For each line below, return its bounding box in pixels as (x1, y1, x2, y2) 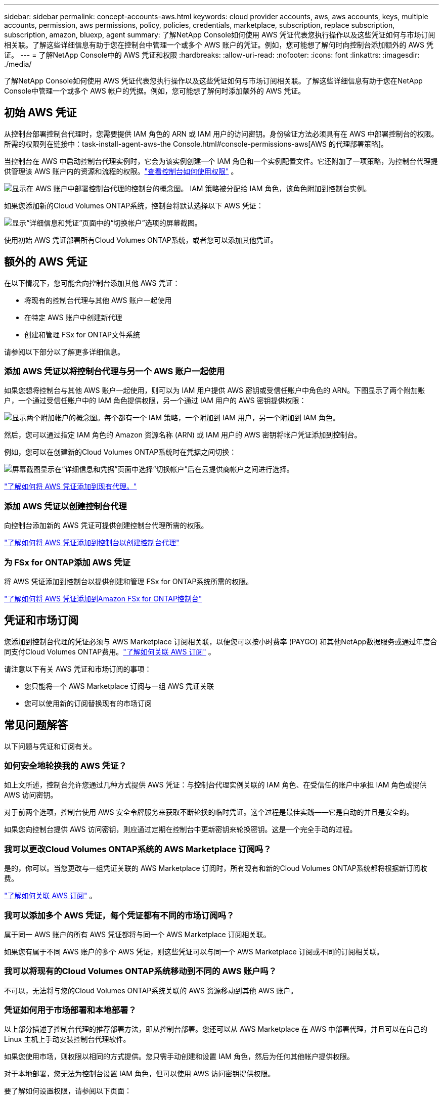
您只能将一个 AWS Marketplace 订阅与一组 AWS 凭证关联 (24, 681, 214, 690)
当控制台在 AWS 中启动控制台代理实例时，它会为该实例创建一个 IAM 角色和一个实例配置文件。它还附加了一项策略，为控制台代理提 (4, 156, 438, 165)
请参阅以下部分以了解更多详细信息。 (4, 347, 124, 356)
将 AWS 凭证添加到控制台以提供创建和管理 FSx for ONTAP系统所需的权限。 (4, 577, 253, 586)
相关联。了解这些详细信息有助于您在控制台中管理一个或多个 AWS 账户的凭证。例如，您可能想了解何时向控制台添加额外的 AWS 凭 (4, 40, 434, 49)
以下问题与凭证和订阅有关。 (4, 741, 96, 751)
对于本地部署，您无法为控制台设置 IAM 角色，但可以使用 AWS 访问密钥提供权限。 (4, 1069, 275, 1078)
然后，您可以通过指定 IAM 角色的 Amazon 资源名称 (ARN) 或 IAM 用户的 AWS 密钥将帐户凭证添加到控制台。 (4, 430, 362, 439)
